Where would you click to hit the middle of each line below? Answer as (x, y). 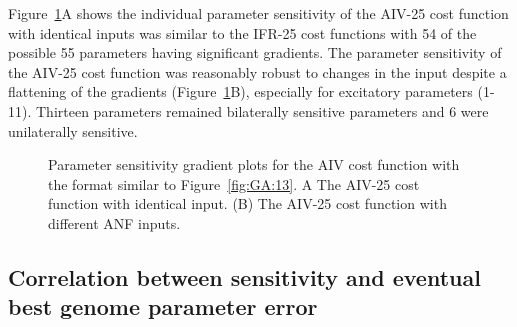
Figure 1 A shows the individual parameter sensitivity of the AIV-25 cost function (258, 13)
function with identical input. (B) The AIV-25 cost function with (247, 203)
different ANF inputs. (114, 222)
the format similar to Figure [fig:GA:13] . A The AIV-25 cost (234, 183)
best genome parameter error (163, 306)
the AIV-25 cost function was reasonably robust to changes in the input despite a (257, 71)
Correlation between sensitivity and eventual (244, 276)
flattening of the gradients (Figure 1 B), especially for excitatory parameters (240, 91)
